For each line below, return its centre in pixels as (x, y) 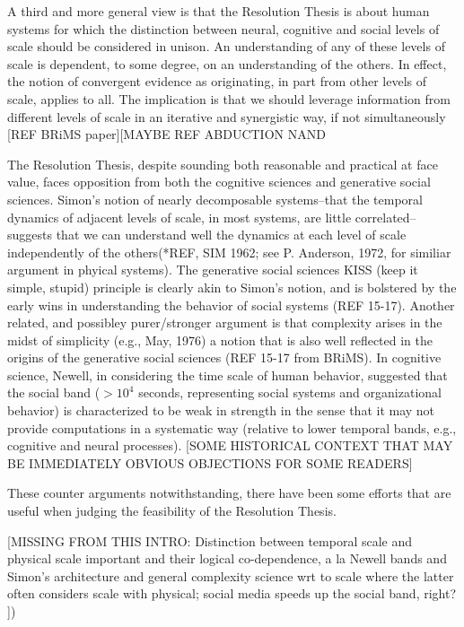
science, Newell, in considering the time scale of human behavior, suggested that (228, 374)
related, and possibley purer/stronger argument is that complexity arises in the (225, 322)
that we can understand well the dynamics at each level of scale (231, 235)
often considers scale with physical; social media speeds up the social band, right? (232, 593)
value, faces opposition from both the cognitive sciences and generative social (219, 182)
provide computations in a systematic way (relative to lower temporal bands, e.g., (232, 427)
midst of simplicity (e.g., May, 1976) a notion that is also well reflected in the (220, 340)
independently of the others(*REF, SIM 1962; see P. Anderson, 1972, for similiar (229, 252)
